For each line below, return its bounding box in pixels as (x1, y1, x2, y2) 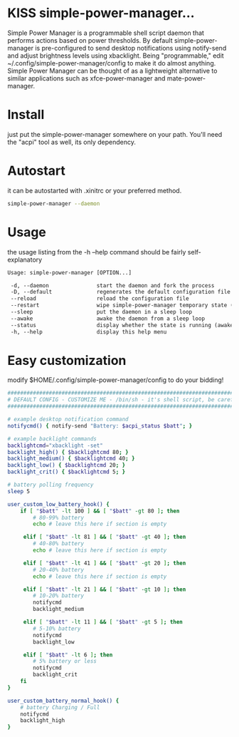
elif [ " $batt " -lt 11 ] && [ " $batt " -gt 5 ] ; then (23, 619, 184, 626)
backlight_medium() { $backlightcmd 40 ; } (7, 455, 135, 463)
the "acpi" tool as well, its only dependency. (7, 138, 137, 146)
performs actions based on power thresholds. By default (7, 36, 173, 44)
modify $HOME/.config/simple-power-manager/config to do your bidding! (7, 376, 224, 384)
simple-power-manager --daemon (7, 200, 100, 207)
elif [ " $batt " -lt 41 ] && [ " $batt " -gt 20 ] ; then (23, 560, 186, 567)
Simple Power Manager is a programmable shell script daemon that (7, 29, 205, 37)
